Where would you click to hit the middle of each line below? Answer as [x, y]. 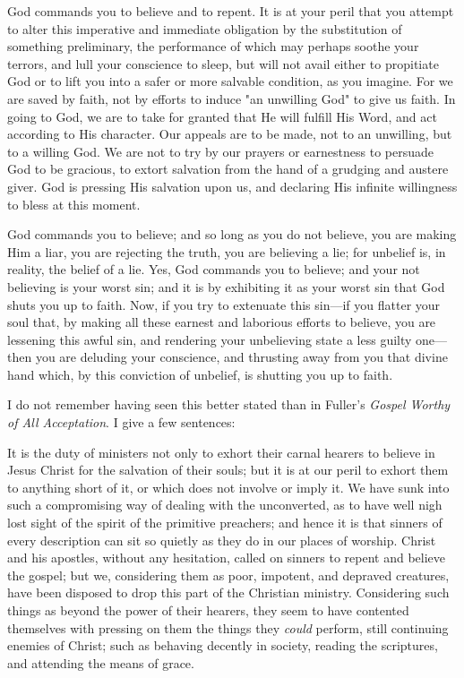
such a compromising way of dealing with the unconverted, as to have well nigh [225, 505]
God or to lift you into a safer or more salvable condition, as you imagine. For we [230, 81]
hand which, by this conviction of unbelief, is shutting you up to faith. [200, 374]
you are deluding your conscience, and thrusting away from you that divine [241, 357]
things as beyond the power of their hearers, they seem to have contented [208, 610]
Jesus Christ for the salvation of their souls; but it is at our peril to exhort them [228, 470]
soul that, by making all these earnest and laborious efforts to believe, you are [222, 322]
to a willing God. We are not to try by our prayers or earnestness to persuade [221, 151]
